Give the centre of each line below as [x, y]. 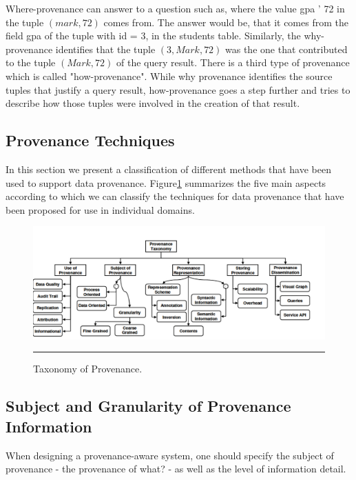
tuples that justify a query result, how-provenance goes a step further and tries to [178, 89]
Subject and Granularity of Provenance [148, 406]
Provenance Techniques [90, 140]
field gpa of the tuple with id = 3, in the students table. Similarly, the [153, 36]
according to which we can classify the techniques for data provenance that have [175, 196]
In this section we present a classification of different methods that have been [168, 169]
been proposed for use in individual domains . [100, 209]
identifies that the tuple [105, 49]
